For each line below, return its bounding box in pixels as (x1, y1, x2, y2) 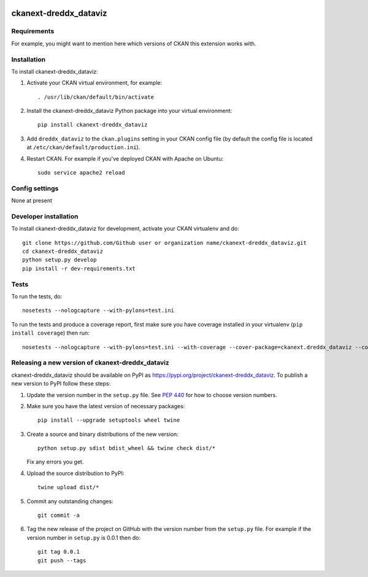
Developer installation (11, 212, 79, 220)
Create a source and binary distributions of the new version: (26, 430, 179, 438)
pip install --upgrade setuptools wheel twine (37, 417, 180, 424)
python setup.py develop (22, 257, 97, 263)
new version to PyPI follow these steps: (11, 380, 111, 387)
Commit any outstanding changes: (26, 497, 113, 505)
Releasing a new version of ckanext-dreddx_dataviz (11, 358, 170, 367)
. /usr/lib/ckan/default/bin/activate (37, 93, 155, 101)
